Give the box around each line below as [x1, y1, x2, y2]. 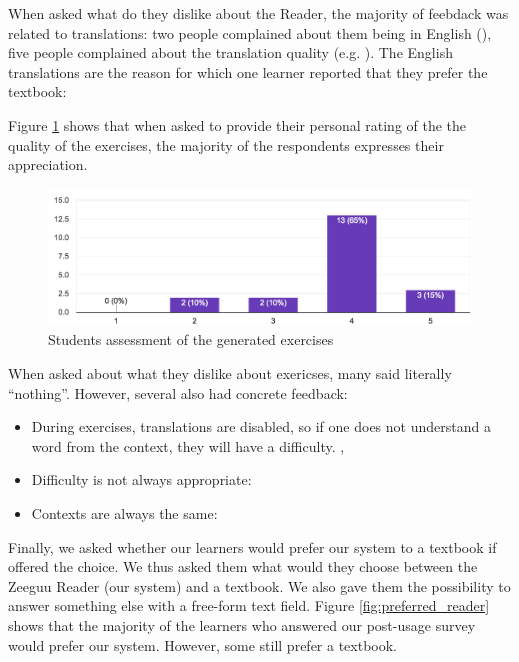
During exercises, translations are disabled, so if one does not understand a [31, 416, 491, 437]
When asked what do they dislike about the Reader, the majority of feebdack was [8, 3, 509, 23]
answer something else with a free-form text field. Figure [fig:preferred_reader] [8, 595, 490, 616]
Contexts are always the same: [31, 502, 218, 523]
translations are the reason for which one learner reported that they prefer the [8, 61, 488, 82]
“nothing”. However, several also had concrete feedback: [8, 382, 348, 403]
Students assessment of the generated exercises [48, 329, 334, 350]
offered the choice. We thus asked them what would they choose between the [8, 556, 478, 577]
